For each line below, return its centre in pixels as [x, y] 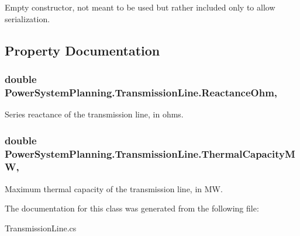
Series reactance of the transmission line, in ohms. [94, 114]
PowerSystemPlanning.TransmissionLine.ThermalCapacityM [150, 153]
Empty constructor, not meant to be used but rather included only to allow [140, 7]
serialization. [27, 18]
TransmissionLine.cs [41, 228]
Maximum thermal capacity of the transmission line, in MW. [114, 188]
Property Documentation [82, 50]
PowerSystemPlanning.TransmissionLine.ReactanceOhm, [141, 92]
